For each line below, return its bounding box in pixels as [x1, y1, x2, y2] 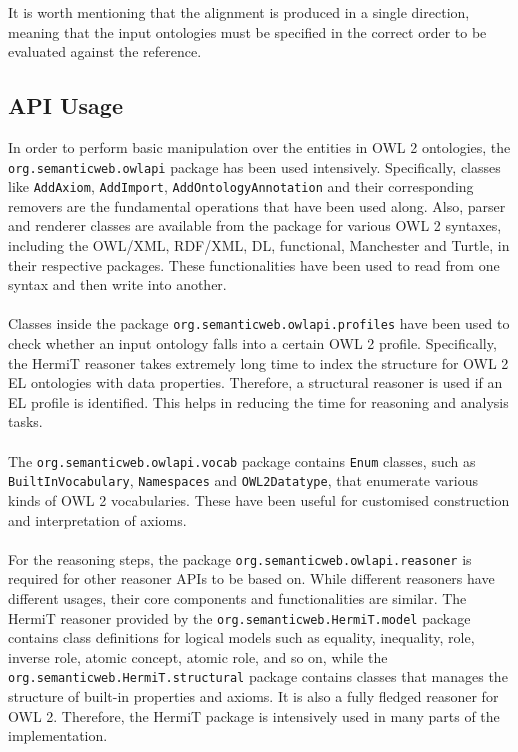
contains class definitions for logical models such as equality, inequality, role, [8, 627, 475, 648]
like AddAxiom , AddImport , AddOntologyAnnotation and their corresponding [8, 176, 474, 197]
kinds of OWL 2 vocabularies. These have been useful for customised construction [8, 489, 510, 510]
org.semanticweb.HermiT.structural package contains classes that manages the [8, 666, 508, 687]
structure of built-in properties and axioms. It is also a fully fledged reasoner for [8, 686, 499, 707]
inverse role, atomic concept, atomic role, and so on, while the [8, 646, 388, 667]
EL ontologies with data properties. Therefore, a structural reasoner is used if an [8, 372, 503, 393]
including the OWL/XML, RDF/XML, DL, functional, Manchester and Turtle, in [8, 235, 510, 256]
